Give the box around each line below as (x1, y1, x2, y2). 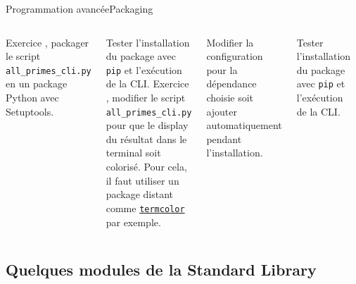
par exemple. (106, 214, 161, 229)
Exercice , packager (6, 35, 89, 49)
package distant (106, 187, 174, 202)
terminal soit (106, 145, 161, 160)
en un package (6, 76, 68, 91)
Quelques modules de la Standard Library (6, 259, 317, 280)
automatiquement (206, 118, 282, 132)
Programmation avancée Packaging (6, 1, 153, 16)
